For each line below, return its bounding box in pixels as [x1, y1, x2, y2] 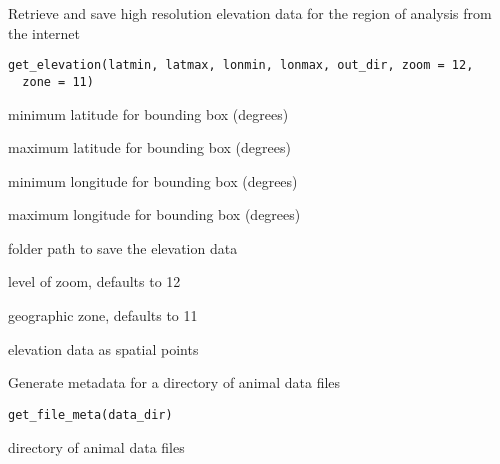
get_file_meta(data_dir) [8, 407, 173, 422]
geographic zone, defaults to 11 [8, 305, 198, 326]
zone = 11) [22, 74, 94, 89]
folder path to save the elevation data [8, 237, 238, 258]
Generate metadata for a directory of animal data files [8, 372, 341, 393]
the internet [8, 22, 80, 43]
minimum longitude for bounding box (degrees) [8, 170, 298, 191]
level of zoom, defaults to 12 [8, 271, 181, 292]
